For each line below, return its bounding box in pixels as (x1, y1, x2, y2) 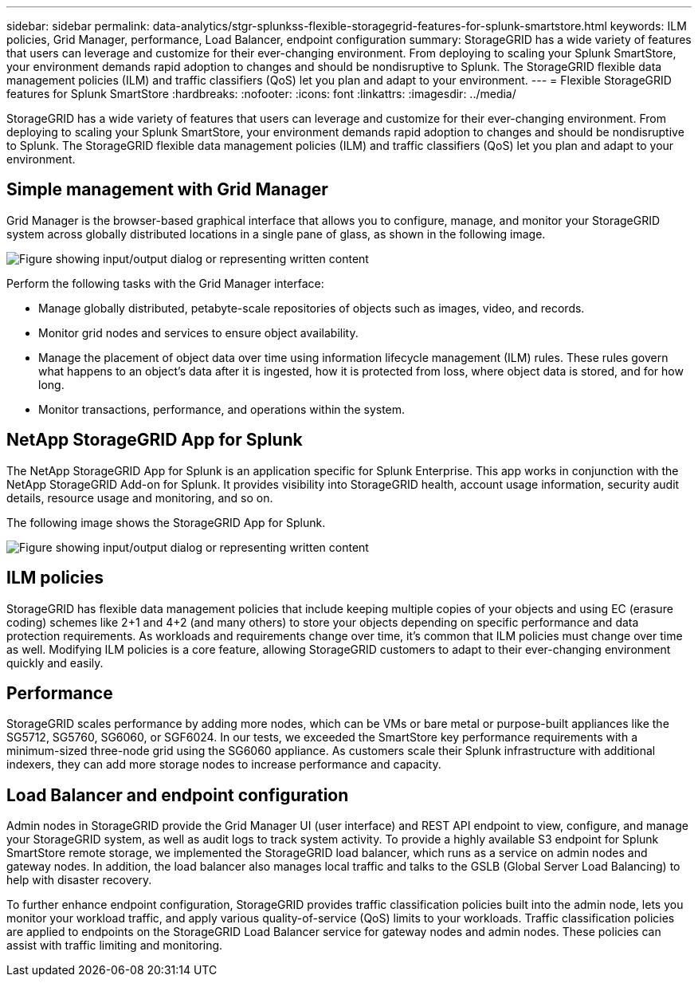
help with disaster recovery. (6, 873, 152, 887)
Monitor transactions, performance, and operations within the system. (38, 402, 406, 416)
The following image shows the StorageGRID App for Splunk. (6, 515, 326, 529)
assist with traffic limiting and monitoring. (6, 938, 223, 953)
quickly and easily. (6, 655, 104, 670)
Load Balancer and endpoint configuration (6, 784, 349, 805)
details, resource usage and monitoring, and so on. (6, 490, 273, 505)
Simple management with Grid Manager (6, 179, 328, 200)
